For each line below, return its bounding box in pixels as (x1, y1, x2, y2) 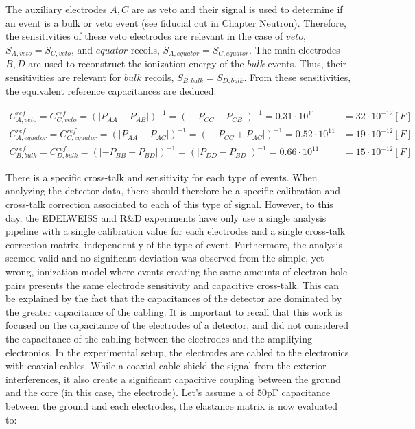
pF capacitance (266, 385, 331, 399)
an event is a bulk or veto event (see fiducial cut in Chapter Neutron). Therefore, (5, 15, 346, 30)
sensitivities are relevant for (5, 69, 121, 84)
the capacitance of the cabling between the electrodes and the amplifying (5, 331, 312, 345)
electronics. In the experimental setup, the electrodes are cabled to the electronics (5, 345, 349, 359)
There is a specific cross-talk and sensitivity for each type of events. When (5, 170, 318, 184)
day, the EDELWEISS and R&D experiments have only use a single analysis (5, 210, 327, 224)
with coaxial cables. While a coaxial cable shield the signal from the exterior (5, 358, 327, 373)
